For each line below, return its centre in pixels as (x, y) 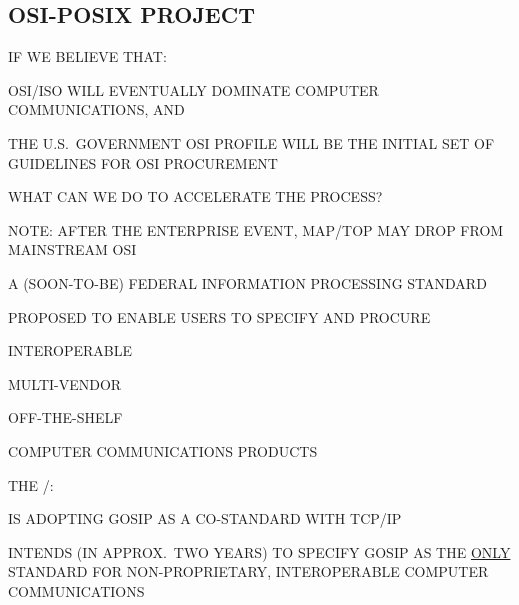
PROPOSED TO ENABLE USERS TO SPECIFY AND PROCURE (219, 316)
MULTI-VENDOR (65, 383)
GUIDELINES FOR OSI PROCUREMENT (143, 162)
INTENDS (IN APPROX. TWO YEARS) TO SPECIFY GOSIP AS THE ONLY (259, 551)
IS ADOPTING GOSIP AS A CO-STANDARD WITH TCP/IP (205, 518)
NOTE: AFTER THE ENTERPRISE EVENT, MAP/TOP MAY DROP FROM (256, 229)
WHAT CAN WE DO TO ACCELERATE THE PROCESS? (195, 196)
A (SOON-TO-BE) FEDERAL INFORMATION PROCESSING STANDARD (247, 282)
